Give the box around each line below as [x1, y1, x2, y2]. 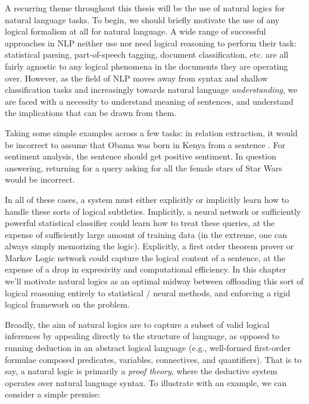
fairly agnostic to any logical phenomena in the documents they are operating [5, 59, 288, 72]
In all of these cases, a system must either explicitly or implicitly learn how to [5, 193, 289, 205]
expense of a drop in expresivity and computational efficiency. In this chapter [5, 263, 286, 275]
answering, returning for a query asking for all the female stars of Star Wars [5, 161, 282, 174]
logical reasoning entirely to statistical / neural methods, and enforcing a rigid [5, 286, 291, 299]
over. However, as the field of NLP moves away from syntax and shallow [5, 71, 268, 84]
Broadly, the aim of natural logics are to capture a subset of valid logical [5, 318, 270, 330]
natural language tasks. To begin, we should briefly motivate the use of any [5, 13, 280, 26]
